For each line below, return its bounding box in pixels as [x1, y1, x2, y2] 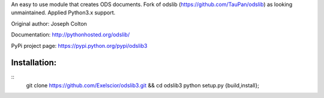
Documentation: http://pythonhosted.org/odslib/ [11, 31, 130, 38]
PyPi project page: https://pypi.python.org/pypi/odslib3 [11, 42, 148, 49]
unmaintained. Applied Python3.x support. [11, 9, 116, 16]
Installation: [11, 57, 57, 68]
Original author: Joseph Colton [11, 20, 87, 27]
